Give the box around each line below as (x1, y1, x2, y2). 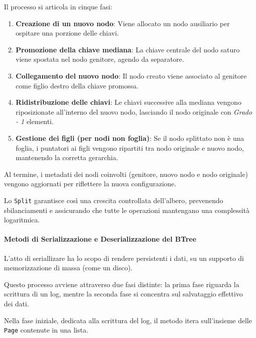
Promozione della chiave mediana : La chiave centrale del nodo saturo (15, 44, 240, 54)
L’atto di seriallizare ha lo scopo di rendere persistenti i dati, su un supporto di (4, 253, 244, 263)
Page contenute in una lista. (4, 325, 88, 335)
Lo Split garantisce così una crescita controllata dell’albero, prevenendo (4, 195, 223, 205)
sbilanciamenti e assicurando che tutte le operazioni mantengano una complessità (4, 205, 250, 215)
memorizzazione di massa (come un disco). (4, 262, 132, 273)
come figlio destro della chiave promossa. (15, 80, 139, 90)
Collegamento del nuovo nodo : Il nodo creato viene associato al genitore (15, 70, 247, 81)
